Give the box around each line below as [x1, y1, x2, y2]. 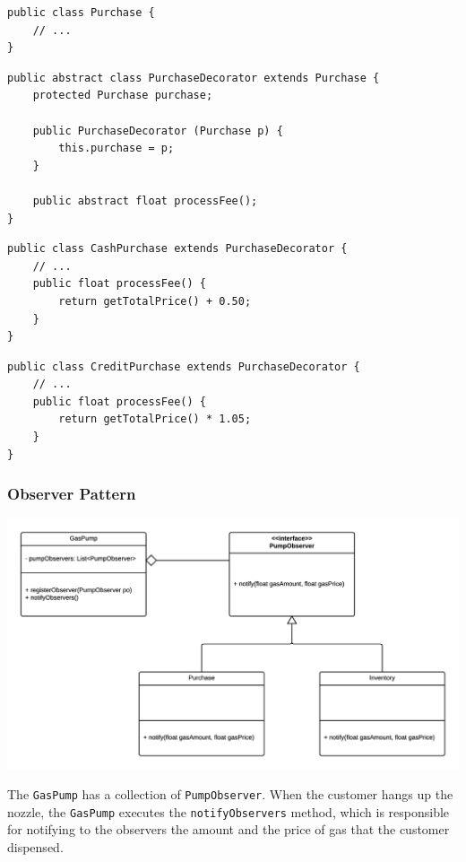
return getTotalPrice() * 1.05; [58, 413, 252, 426]
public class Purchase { [7, 6, 155, 19]
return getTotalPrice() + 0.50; [58, 294, 252, 308]
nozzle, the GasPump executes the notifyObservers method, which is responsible [7, 802, 450, 821]
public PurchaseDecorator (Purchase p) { [32, 124, 283, 137]
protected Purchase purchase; [32, 89, 213, 102]
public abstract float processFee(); [32, 194, 258, 207]
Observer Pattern [7, 483, 136, 505]
